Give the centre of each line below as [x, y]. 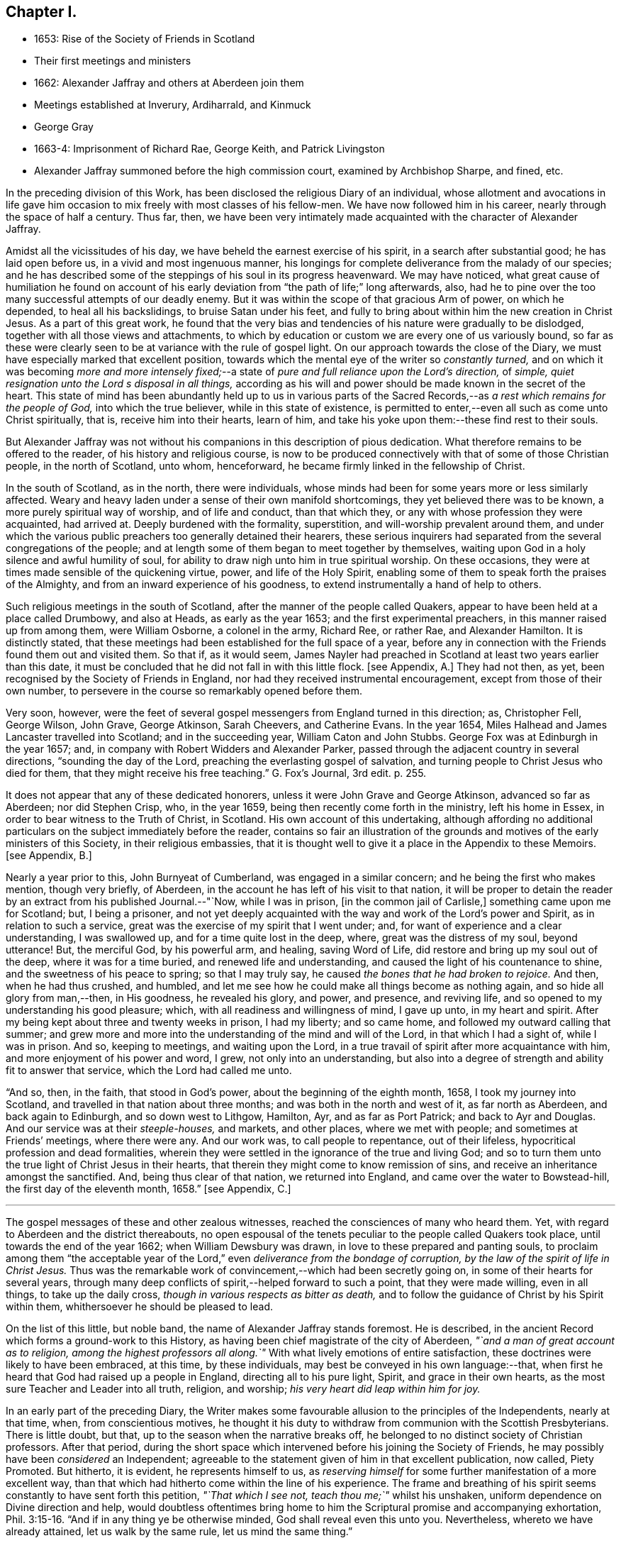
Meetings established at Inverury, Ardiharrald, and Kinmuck [173, 105]
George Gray [64, 127]
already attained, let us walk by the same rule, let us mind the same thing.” [179, 1532]
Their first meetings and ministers [113, 61]
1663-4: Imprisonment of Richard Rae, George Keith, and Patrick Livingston [209, 149]
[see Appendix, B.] [49, 856]
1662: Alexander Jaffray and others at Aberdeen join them [169, 83]
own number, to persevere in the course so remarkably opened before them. [184, 691]
